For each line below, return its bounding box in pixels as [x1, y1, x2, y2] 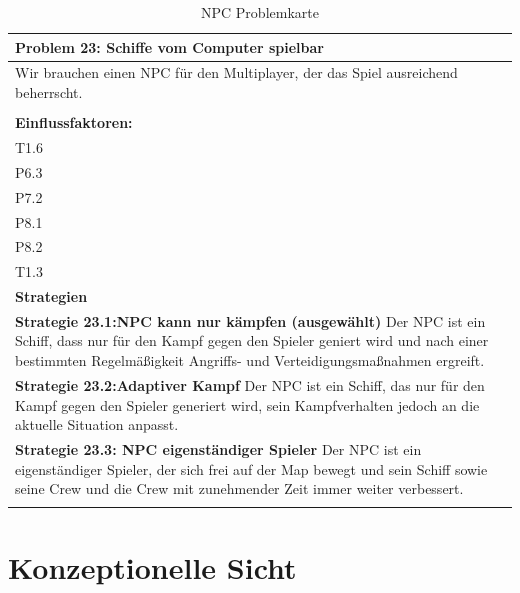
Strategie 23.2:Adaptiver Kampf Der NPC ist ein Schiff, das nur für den [15, 374, 485, 395]
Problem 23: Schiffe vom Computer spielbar [15, 36, 324, 57]
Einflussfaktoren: [15, 112, 133, 133]
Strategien [15, 286, 88, 307]
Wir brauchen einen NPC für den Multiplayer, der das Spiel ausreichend [15, 62, 458, 83]
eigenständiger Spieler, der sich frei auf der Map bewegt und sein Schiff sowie [15, 458, 488, 479]
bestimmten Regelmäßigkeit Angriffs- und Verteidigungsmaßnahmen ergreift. [15, 350, 485, 371]
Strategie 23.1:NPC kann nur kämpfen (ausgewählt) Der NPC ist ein [15, 310, 486, 331]
